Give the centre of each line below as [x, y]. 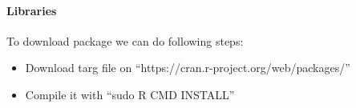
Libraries [32, 10]
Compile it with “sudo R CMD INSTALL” [130, 94]
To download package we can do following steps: [125, 40]
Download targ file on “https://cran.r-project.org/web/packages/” [188, 68]
